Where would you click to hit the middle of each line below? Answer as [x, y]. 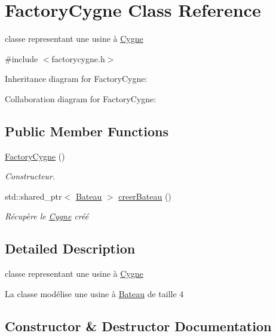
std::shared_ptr [33, 196]
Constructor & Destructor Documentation [138, 326]
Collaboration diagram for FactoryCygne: [81, 98]
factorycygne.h [78, 58]
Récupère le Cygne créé [47, 216]
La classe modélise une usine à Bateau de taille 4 [94, 293]
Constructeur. [30, 176]
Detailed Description [70, 248]
